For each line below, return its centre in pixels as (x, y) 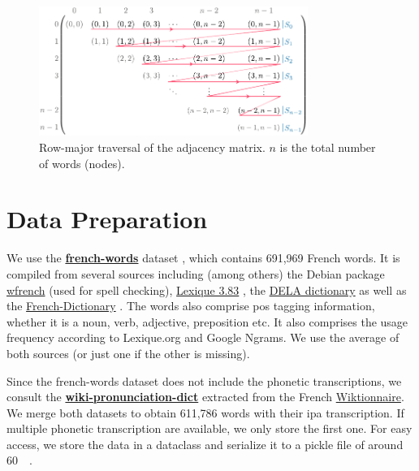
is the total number (328, 147)
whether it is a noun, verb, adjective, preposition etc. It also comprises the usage (207, 321)
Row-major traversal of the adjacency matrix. (152, 147)
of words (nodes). (82, 163)
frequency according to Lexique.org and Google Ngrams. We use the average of (203, 337)
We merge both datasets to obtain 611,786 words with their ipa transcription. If (205, 412)
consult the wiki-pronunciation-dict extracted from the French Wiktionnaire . (205, 397)
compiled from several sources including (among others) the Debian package (196, 273)
